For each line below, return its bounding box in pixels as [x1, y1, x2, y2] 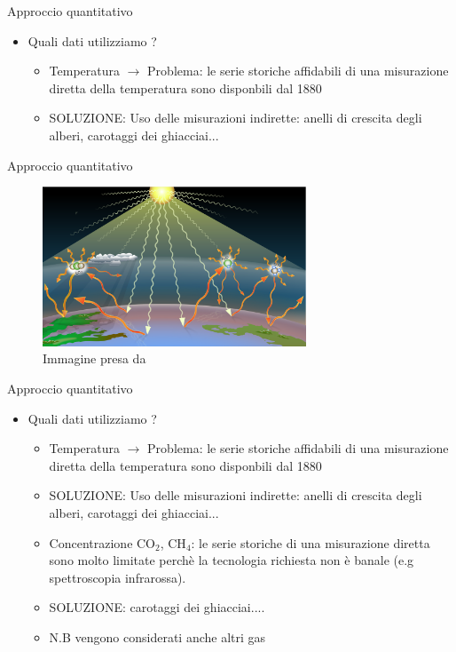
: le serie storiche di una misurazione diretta [191, 533, 430, 552]
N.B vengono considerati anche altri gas [49, 627, 266, 646]
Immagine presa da [43, 349, 146, 368]
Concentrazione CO [49, 533, 156, 552]
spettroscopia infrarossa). [49, 568, 186, 586]
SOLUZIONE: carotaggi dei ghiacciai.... [49, 598, 265, 616]
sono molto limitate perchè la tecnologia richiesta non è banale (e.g [49, 551, 414, 569]
